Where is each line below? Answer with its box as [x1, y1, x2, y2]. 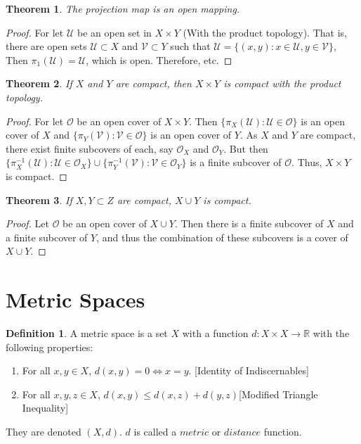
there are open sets [6, 39, 87, 53]
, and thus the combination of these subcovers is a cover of [96, 229, 348, 244]
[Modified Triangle [239, 386, 318, 401]
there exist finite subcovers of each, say [6, 141, 173, 156]
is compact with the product [223, 76, 341, 91]
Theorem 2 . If [6, 76, 72, 91]
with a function [182, 326, 249, 341]
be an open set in [77, 25, 152, 39]
